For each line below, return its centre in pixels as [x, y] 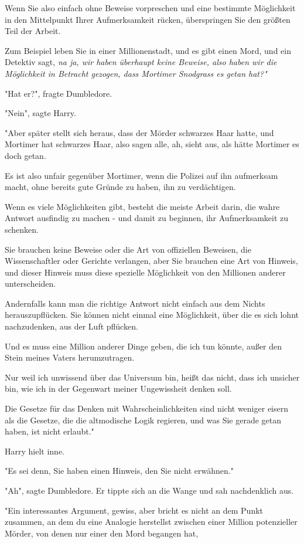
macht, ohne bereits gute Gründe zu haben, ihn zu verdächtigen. [120, 187]
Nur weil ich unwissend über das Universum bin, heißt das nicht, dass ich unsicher [152, 377]
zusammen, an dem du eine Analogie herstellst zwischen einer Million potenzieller [151, 522]
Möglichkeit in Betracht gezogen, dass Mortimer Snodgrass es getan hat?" [136, 73]
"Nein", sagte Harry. [40, 113]
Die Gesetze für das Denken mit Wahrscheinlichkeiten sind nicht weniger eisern [146, 408]
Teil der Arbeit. [33, 31]
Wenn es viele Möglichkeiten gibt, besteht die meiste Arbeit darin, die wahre [142, 206]
